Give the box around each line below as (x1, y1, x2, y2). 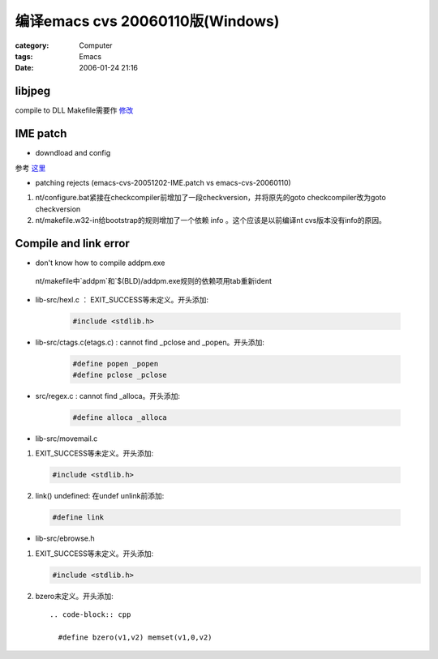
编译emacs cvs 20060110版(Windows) (15, 12, 280, 30)
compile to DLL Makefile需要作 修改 (15, 105, 134, 115)
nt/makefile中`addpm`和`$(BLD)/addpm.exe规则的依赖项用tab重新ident (35, 276, 272, 286)
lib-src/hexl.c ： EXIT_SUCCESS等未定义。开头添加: (35, 294, 208, 304)
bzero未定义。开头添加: (35, 591, 114, 601)
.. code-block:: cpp (49, 610, 131, 619)
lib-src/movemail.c (35, 434, 98, 443)
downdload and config (35, 148, 111, 158)
